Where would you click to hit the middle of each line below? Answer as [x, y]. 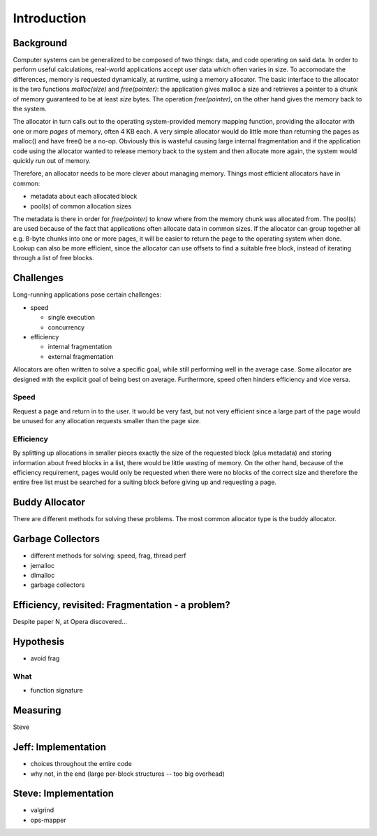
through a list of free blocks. [53, 258]
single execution [72, 318]
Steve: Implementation [64, 794]
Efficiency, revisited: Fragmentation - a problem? [121, 605]
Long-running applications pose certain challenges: [87, 295]
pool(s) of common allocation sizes [81, 206]
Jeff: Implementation [60, 748]
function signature [57, 690]
